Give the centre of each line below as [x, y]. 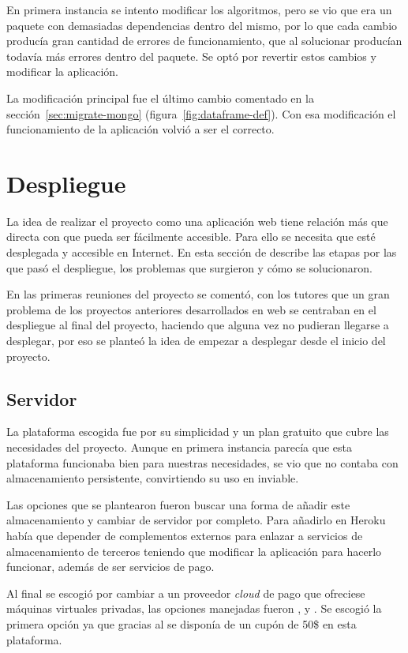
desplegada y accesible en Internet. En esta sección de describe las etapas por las [202, 252]
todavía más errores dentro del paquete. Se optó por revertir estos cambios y [191, 56]
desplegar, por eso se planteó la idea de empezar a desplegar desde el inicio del [196, 341]
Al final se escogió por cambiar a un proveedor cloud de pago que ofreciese [186, 593]
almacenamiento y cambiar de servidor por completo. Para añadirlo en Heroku [196, 520]
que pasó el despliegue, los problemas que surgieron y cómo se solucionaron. [189, 267]
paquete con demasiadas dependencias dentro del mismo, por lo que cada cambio [202, 25]
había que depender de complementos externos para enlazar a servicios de [185, 535]
